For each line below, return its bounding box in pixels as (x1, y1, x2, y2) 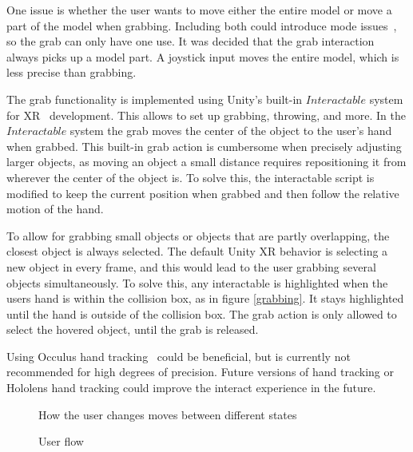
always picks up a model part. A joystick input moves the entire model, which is (6, 48, 399, 65)
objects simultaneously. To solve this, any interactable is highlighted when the (6, 274, 388, 291)
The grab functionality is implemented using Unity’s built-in (6, 90, 303, 107)
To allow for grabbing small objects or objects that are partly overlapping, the (6, 227, 390, 244)
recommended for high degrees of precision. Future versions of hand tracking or (6, 363, 394, 380)
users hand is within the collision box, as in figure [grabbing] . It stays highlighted (6, 290, 404, 307)
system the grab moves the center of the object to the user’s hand (69, 122, 392, 139)
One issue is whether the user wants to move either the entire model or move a (6, 2, 392, 18)
